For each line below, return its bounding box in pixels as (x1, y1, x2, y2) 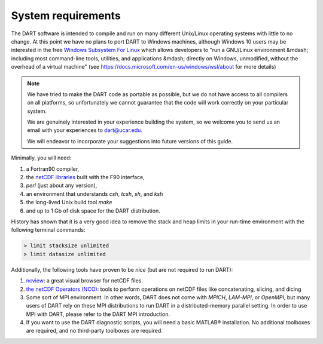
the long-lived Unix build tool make (26, 199, 112, 206)
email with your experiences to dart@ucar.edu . (27, 127, 143, 134)
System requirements (11, 9, 121, 22)
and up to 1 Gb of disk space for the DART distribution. (26, 207, 161, 214)
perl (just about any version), (26, 182, 97, 189)
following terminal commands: (11, 226, 86, 234)
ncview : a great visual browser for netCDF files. (26, 277, 144, 284)
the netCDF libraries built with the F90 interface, (26, 174, 145, 181)
